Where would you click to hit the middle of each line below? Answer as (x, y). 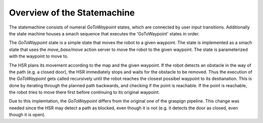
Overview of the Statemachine (72, 13)
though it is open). (27, 115)
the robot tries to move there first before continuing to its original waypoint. (85, 92)
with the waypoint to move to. (39, 56)
